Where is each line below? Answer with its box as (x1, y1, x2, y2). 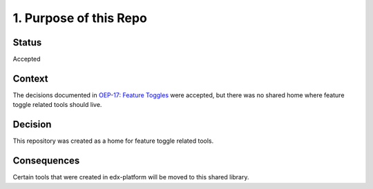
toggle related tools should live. (12, 101, 102, 109)
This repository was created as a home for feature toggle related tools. (12, 137, 214, 145)
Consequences (12, 155, 80, 167)
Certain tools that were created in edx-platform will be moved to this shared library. (12, 173, 249, 181)
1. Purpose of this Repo (12, 10, 148, 26)
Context (12, 72, 48, 84)
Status (12, 37, 42, 48)
